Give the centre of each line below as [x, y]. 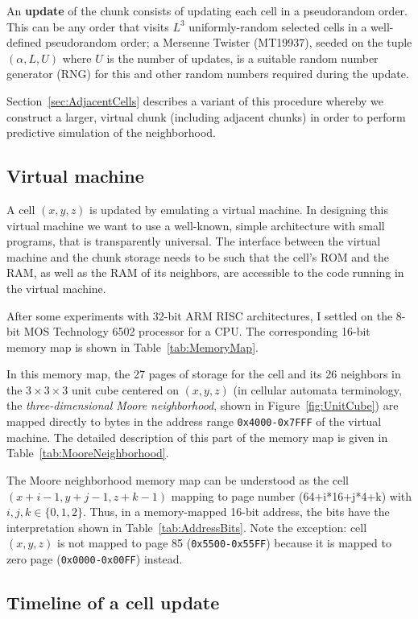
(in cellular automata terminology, [317, 389]
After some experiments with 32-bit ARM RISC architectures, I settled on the [200, 315]
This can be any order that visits [88, 26]
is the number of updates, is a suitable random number [242, 58]
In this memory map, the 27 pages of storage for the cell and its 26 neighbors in [204, 374]
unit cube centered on [125, 389]
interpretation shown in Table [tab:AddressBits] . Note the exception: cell [187, 527]
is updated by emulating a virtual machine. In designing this [239, 209]
